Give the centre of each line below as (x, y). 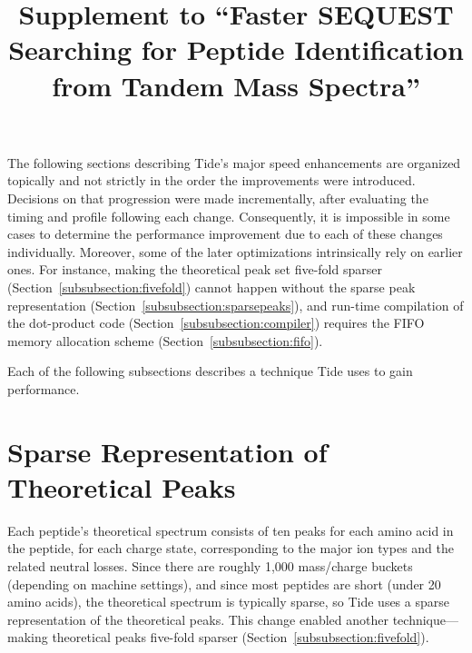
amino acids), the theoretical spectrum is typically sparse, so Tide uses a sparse (228, 602)
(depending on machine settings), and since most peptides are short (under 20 (224, 584)
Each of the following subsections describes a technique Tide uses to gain (210, 371)
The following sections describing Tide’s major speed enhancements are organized (234, 162)
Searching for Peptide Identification (236, 49)
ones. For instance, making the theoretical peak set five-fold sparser (195, 269)
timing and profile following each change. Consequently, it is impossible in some (229, 216)
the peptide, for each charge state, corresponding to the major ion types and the (231, 548)
